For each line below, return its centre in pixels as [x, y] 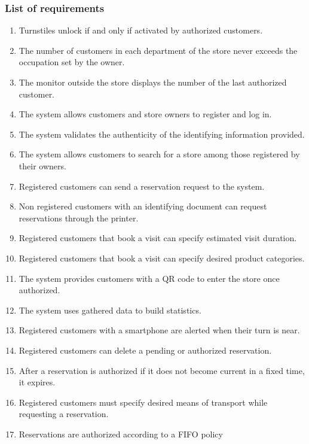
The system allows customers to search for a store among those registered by [159, 154]
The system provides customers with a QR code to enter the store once [149, 278]
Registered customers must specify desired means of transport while [143, 402]
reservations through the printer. [79, 218]
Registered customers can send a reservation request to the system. [142, 186]
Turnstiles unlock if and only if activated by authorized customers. [141, 30]
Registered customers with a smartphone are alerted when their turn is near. [159, 330]
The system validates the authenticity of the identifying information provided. [162, 134]
